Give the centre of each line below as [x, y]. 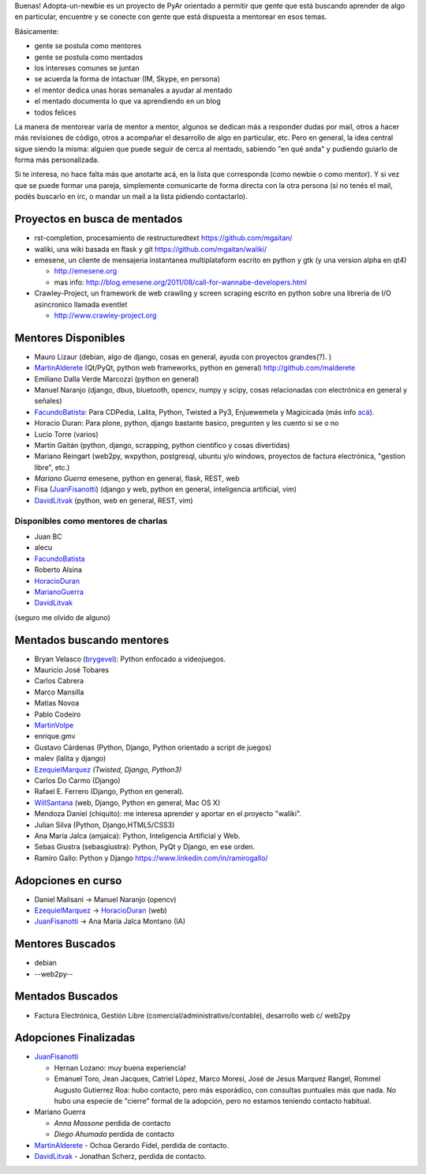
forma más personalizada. [57, 160]
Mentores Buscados [65, 944]
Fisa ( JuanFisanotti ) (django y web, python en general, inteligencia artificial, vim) [166, 489]
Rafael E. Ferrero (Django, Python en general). [109, 792]
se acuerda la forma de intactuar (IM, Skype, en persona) [127, 79]
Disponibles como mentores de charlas [91, 521]
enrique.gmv [55, 736]
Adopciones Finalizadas [75, 1038]
